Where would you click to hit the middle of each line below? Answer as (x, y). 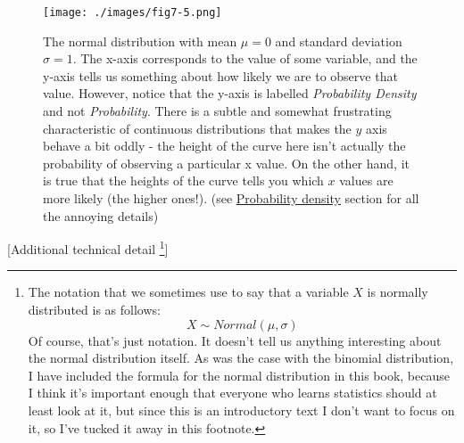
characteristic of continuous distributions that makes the (197, 128)
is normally (398, 292)
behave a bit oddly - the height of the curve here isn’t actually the (224, 146)
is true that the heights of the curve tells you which (183, 180)
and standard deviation (339, 41)
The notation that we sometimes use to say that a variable (188, 292)
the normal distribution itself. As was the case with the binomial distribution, (241, 358)
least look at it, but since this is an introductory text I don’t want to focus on (241, 410)
